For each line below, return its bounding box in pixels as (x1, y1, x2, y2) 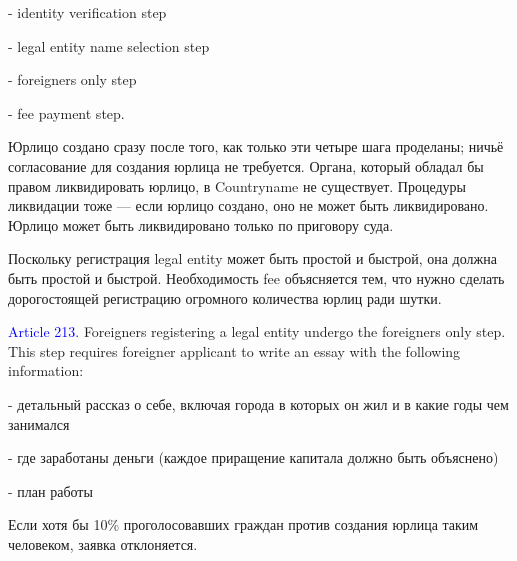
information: (8, 360, 84, 381)
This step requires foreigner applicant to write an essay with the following (8, 340, 461, 361)
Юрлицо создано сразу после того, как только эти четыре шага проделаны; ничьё (8, 136, 504, 157)
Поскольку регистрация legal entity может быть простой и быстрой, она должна (8, 248, 497, 269)
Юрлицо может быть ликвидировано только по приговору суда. (8, 214, 394, 235)
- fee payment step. (8, 102, 125, 123)
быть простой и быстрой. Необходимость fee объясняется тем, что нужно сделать (8, 267, 505, 288)
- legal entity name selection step (8, 35, 210, 56)
